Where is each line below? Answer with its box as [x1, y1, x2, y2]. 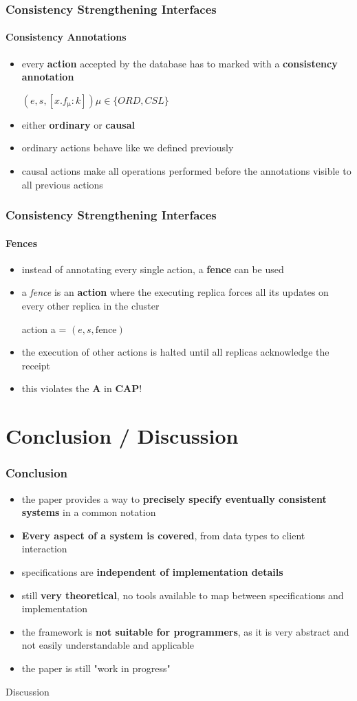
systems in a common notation [21, 505, 156, 519]
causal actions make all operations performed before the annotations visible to [21, 164, 351, 178]
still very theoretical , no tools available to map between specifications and [21, 587, 344, 602]
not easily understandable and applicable [21, 638, 195, 652]
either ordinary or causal [21, 117, 135, 131]
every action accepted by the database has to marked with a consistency [21, 56, 338, 70]
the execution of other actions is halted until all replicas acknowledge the [21, 345, 329, 359]
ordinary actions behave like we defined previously [21, 140, 234, 155]
